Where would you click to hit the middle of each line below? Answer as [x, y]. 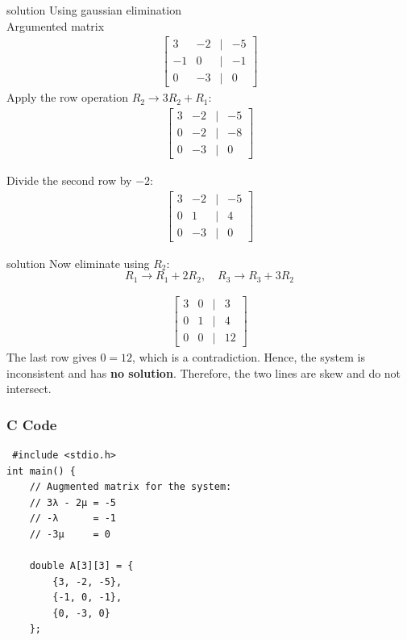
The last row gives [52, 356]
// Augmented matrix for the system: [131, 487]
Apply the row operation [67, 97]
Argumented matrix [56, 25]
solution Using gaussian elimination [94, 10]
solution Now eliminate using [78, 263]
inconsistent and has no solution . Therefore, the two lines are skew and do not [204, 372]
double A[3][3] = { [81, 566]
